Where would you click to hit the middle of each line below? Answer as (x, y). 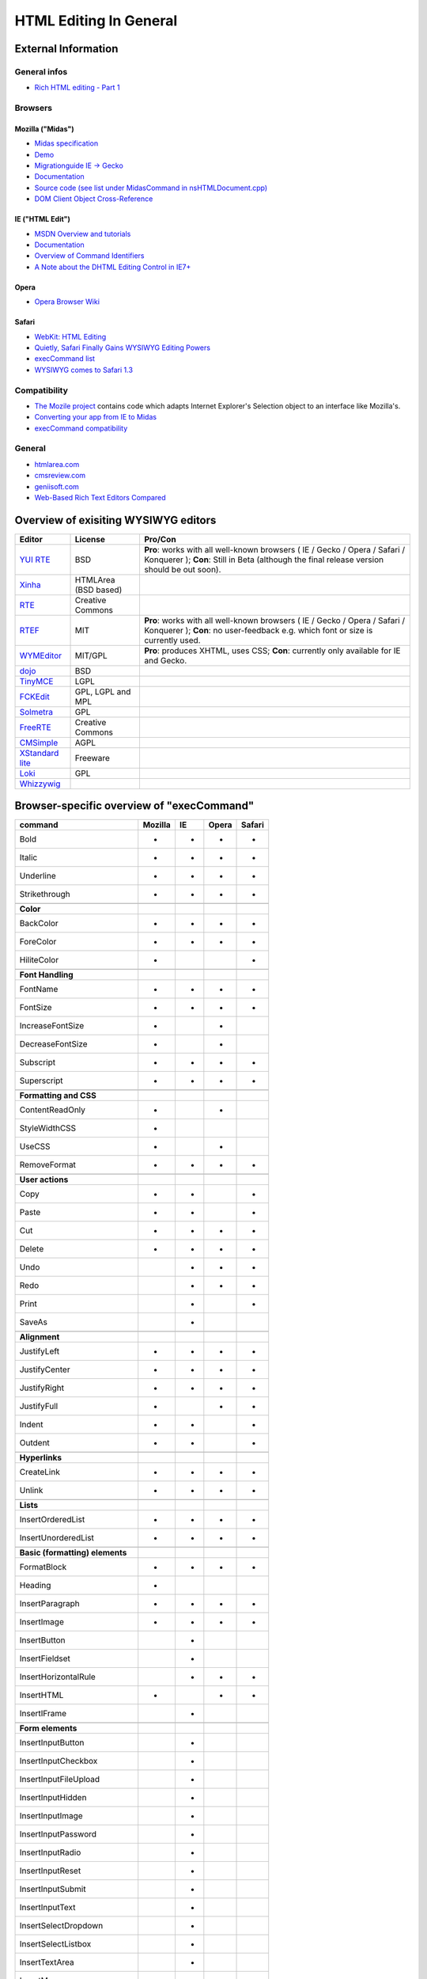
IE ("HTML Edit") (43, 219)
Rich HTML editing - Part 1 (77, 88)
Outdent (35, 1443)
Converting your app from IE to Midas (96, 417)
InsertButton (43, 1640)
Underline (38, 876)
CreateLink (40, 1472)
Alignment (40, 1337)
